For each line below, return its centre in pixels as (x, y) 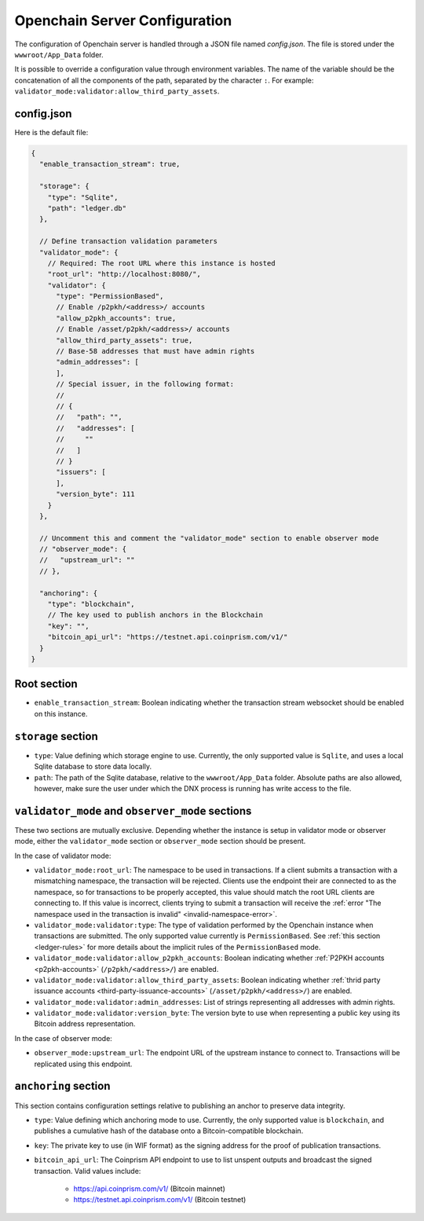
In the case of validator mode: (63, 856)
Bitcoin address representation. (85, 1024)
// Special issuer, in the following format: (145, 384)
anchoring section (62, 1086)
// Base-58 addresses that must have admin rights (155, 351)
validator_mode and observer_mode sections (133, 810)
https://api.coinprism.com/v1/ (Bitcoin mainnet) (149, 1188)
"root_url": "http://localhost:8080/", (124, 274)
